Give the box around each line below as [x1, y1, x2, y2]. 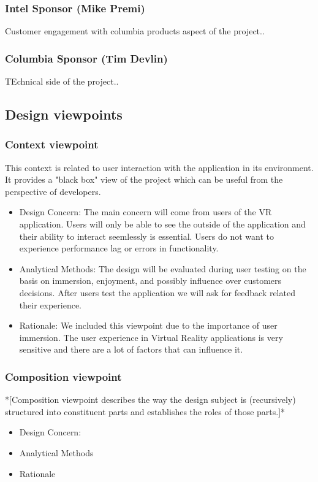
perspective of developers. [5, 185, 101, 197]
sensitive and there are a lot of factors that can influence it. [19, 343, 243, 356]
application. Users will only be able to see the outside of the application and [19, 218, 306, 230]
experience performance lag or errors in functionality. [19, 242, 219, 254]
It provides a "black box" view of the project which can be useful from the [5, 173, 283, 186]
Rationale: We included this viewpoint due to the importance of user [19, 319, 278, 332]
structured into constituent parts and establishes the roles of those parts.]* [5, 405, 286, 418]
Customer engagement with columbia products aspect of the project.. [5, 25, 265, 37]
